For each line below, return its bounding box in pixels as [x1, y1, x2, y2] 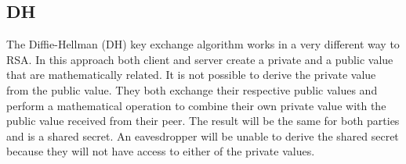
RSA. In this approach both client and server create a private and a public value [6, 51, 393, 67]
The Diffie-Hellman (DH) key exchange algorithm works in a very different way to [6, 36, 400, 52]
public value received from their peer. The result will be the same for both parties [6, 112, 400, 129]
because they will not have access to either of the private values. [6, 143, 315, 159]
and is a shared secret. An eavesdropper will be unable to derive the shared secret [6, 127, 399, 144]
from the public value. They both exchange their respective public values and [6, 81, 378, 98]
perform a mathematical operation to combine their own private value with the [6, 97, 386, 113]
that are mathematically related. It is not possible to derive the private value [6, 66, 376, 83]
